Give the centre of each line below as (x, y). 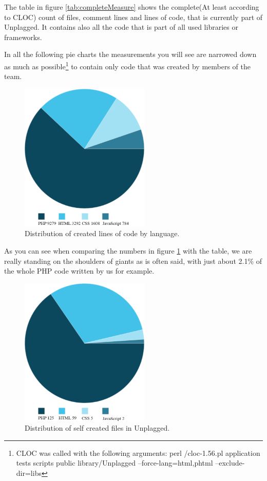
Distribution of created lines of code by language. (102, 233)
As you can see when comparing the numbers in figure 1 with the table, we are (128, 250)
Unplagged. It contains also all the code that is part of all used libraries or (121, 27)
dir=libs (29, 473)
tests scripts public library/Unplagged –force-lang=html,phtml (115, 463)
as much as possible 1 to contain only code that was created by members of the (127, 65)
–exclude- (230, 463)
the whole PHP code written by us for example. (79, 271)
